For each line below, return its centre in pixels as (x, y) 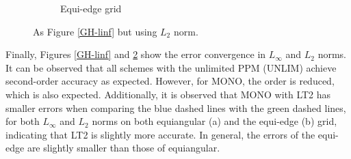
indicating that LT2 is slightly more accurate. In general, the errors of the (160, 134)
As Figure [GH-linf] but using (95, 31)
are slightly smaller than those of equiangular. (123, 148)
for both (23, 121)
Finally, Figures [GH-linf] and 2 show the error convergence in (136, 54)
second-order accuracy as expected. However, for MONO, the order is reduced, (170, 81)
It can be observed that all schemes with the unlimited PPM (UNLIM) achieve (171, 67)
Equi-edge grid (91, 8)
